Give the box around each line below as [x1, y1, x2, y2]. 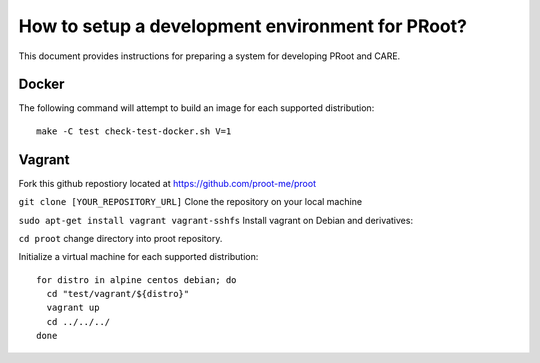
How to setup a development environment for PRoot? [18, 15, 467, 37]
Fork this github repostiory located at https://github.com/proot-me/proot [18, 177, 317, 189]
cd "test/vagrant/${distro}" [46, 288, 190, 300]
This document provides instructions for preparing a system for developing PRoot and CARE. [18, 50, 401, 62]
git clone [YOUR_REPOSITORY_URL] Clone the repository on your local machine [18, 196, 363, 208]
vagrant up [46, 302, 100, 314]
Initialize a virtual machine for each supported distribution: [18, 251, 259, 263]
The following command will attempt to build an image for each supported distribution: [18, 102, 375, 114]
